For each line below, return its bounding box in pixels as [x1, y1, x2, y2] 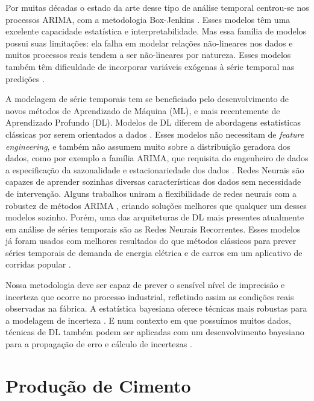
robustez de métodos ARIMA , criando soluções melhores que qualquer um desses [5, 199, 307, 211]
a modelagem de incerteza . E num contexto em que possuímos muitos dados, [5, 313, 291, 326]
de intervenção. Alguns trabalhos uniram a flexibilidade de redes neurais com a [5, 187, 297, 199]
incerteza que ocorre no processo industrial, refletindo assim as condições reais [5, 290, 294, 303]
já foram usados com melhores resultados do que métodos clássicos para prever [5, 234, 297, 247]
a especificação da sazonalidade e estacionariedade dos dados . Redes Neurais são [5, 163, 304, 176]
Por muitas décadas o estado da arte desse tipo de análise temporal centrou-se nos [5, 1, 309, 13]
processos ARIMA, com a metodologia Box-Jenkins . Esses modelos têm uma [5, 13, 290, 25]
